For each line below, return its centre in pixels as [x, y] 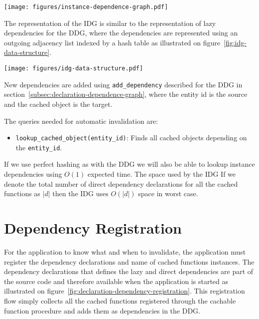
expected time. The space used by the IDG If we [162, 174]
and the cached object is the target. [58, 104]
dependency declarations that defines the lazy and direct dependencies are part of [129, 271]
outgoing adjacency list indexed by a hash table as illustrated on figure [112, 42]
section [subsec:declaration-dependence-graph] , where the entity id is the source [126, 94]
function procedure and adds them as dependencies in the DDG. [102, 310]
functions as [22, 193]
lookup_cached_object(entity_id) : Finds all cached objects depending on [131, 138]
